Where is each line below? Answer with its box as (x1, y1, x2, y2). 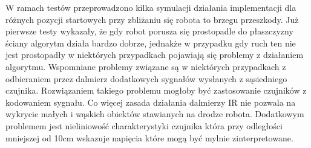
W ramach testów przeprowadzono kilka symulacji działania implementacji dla (5, 1, 296, 13)
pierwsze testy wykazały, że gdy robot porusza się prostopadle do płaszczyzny (5, 25, 293, 37)
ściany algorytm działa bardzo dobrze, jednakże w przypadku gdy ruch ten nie (5, 36, 296, 49)
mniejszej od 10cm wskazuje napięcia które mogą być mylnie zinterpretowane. (5, 131, 293, 144)
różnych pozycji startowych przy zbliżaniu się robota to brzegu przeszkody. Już (5, 13, 299, 25)
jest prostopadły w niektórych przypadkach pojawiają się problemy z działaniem (5, 48, 304, 61)
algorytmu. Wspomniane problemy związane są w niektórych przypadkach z (5, 60, 286, 72)
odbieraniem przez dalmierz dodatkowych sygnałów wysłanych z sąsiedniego (5, 72, 287, 85)
